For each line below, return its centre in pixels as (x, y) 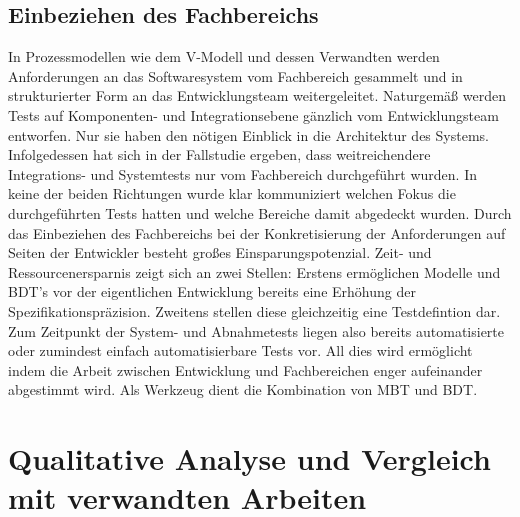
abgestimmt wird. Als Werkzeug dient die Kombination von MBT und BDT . (243, 389)
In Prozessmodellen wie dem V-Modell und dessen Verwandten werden (224, 56)
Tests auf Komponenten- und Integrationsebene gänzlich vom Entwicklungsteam (253, 114)
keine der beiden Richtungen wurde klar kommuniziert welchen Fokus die (232, 193)
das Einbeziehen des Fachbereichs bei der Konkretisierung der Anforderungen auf (257, 232)
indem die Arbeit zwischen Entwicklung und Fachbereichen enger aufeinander (245, 369)
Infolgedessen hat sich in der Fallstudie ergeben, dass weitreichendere (219, 154)
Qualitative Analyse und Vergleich (249, 458)
